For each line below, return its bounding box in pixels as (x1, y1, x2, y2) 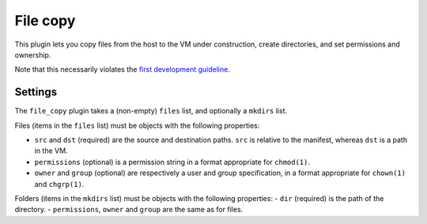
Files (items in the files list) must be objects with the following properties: (14, 121, 260, 130)
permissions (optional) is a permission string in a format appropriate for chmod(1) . (34, 157, 311, 166)
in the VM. (34, 146, 68, 155)
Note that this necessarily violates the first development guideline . (14, 65, 231, 74)
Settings (14, 85, 58, 99)
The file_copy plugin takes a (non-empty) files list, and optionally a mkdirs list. (14, 106, 288, 116)
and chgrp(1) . (34, 179, 85, 189)
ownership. (14, 50, 51, 59)
